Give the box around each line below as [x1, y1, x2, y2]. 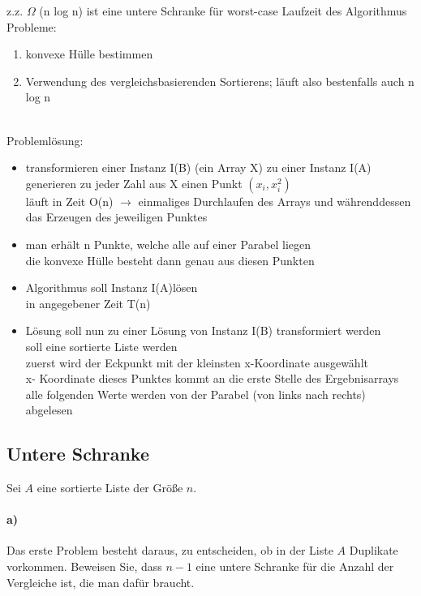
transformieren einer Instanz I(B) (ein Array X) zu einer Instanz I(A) [25, 159, 372, 176]
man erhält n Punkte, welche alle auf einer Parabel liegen [25, 235, 311, 252]
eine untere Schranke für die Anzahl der [195, 558, 394, 575]
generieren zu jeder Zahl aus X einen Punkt [25, 174, 243, 191]
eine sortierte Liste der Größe [37, 479, 183, 496]
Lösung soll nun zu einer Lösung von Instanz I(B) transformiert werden [25, 322, 381, 339]
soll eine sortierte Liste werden [25, 337, 178, 354]
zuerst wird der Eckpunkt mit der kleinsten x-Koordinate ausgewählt [25, 354, 368, 371]
